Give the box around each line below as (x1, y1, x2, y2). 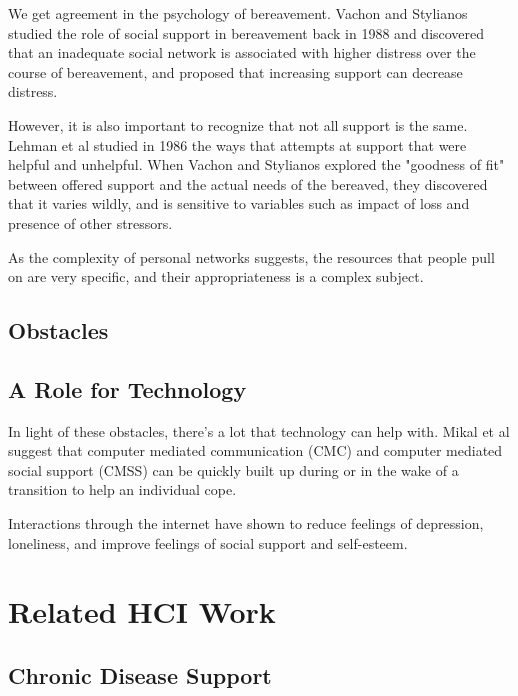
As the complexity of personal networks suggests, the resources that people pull (8, 246, 495, 267)
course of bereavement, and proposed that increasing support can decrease (8, 61, 463, 82)
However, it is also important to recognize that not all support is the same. (8, 114, 468, 135)
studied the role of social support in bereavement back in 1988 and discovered (8, 22, 485, 43)
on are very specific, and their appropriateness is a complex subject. (8, 266, 424, 287)
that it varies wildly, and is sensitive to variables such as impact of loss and (8, 193, 470, 214)
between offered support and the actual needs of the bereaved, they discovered (8, 173, 488, 194)
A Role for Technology (8, 373, 247, 404)
